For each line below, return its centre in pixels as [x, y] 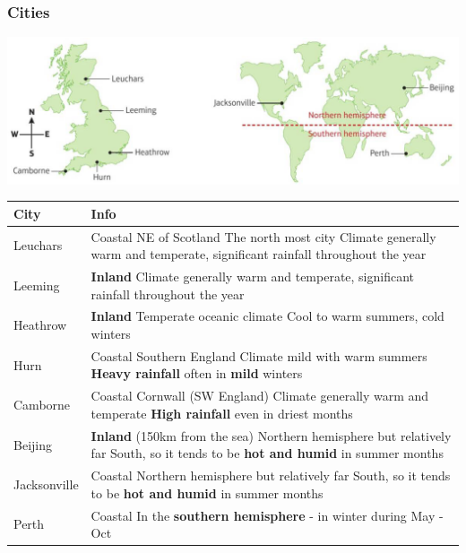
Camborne [42, 405]
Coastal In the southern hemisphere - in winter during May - [267, 515]
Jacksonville [46, 484]
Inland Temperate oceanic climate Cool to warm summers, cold [268, 316]
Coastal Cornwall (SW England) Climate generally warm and [260, 396]
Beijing [33, 444]
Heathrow [40, 325]
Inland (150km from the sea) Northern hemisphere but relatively [271, 435]
